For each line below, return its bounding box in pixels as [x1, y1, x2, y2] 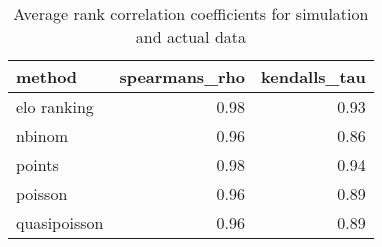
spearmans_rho [119, 65, 246, 88]
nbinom [16, 124, 69, 147]
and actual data [135, 25, 247, 48]
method [16, 65, 78, 88]
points [16, 153, 59, 176]
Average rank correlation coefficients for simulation [13, 2, 369, 25]
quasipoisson [16, 211, 104, 234]
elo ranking [16, 95, 94, 118]
